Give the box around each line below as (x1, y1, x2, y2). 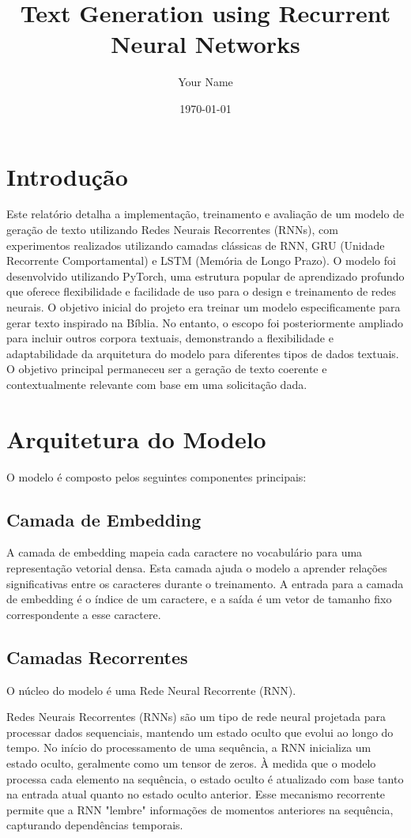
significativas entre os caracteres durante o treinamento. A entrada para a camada (6, 575, 404, 591)
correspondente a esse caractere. (6, 606, 161, 622)
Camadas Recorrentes (6, 644, 188, 669)
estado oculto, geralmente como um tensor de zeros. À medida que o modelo (6, 755, 376, 772)
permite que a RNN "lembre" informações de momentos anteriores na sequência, (6, 801, 394, 817)
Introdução (6, 160, 128, 192)
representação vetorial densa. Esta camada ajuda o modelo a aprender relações (6, 560, 387, 576)
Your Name (178, 74, 233, 90)
